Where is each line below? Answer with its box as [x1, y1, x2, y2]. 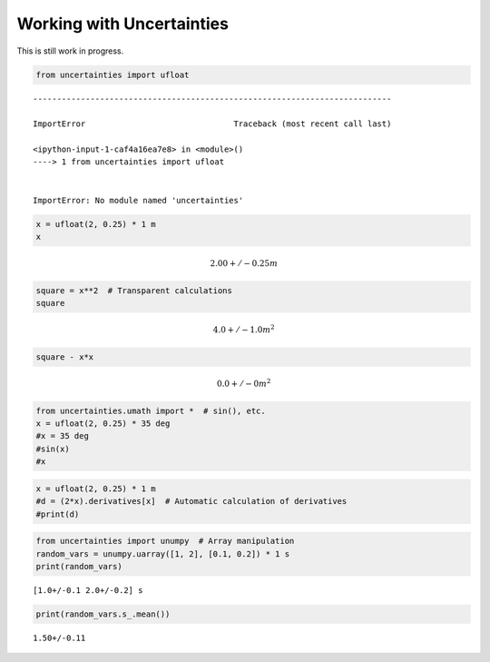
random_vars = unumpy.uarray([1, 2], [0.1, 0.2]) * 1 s [35, 548, 290, 558]
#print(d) [35, 509, 80, 519]
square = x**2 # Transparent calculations [35, 285, 233, 295]
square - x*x [35, 351, 94, 362]
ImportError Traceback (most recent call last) [33, 119, 392, 129]
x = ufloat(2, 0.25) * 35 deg [35, 419, 171, 429]
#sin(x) [35, 443, 70, 454]
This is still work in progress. [16, 45, 124, 56]
